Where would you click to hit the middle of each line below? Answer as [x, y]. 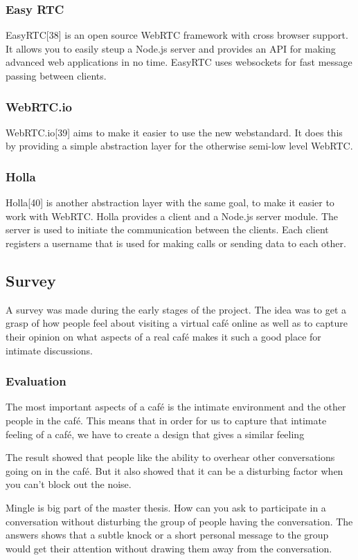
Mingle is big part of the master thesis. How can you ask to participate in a [166, 507]
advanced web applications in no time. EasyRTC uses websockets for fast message [179, 62]
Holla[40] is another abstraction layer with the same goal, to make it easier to [170, 202]
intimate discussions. [49, 350]
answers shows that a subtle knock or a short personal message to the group [167, 535]
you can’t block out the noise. [69, 484]
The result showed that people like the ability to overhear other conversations [170, 457]
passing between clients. [56, 75]
